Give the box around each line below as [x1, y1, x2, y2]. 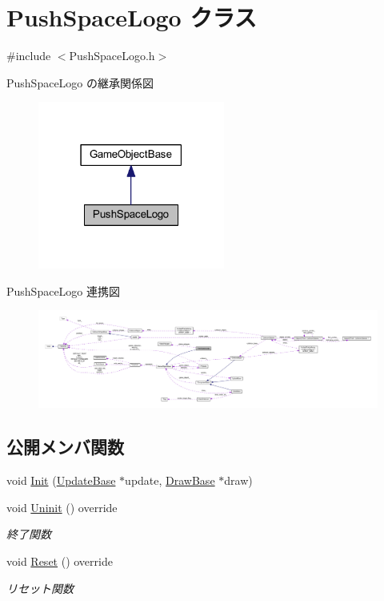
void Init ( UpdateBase [6, 472, 116, 489]
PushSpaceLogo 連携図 [6, 282, 121, 299]
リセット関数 [6, 579, 74, 596]
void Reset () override [6, 552, 113, 569]
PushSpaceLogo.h [69, 47, 155, 64]
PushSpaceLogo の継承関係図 [6, 74, 154, 91]
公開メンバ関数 [6, 434, 124, 459]
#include [6, 47, 51, 64]
